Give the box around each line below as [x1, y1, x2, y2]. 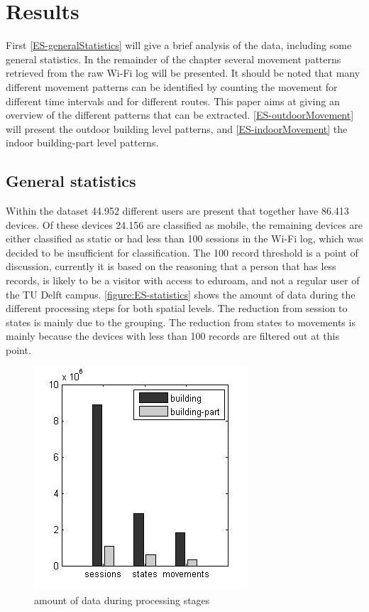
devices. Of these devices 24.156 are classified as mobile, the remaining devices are [6, 217, 363, 232]
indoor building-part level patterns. [6, 135, 159, 150]
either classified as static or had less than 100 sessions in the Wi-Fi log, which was [6, 231, 363, 246]
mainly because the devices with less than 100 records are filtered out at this [6, 328, 339, 343]
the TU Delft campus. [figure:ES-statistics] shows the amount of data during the [6, 286, 356, 301]
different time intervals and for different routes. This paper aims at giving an [6, 93, 340, 108]
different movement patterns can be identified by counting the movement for [6, 79, 338, 94]
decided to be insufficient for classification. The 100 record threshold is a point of [6, 245, 358, 259]
